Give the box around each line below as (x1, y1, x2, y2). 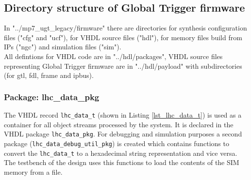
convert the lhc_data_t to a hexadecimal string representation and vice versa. (4, 148, 237, 158)
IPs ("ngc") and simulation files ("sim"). (4, 42, 121, 52)
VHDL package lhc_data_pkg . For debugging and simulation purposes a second (4, 129, 242, 139)
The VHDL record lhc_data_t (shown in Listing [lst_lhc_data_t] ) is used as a (4, 109, 242, 120)
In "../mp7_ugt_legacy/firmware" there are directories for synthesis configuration (4, 23, 247, 33)
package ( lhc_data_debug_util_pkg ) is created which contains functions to (4, 138, 229, 148)
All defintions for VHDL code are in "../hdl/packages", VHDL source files (4, 51, 223, 61)
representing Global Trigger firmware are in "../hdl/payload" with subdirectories (4, 60, 242, 71)
